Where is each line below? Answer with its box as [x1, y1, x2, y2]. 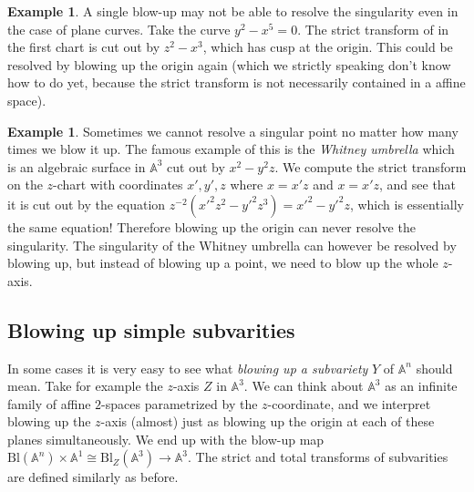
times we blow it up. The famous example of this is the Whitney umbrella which [7, 139, 455, 159]
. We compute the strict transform [274, 157, 467, 176]
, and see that [379, 175, 457, 194]
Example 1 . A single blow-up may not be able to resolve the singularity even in [7, 2, 459, 20]
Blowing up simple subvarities [7, 315, 295, 343]
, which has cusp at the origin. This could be [202, 37, 453, 56]
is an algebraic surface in [7, 157, 146, 176]
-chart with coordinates [53, 175, 183, 194]
